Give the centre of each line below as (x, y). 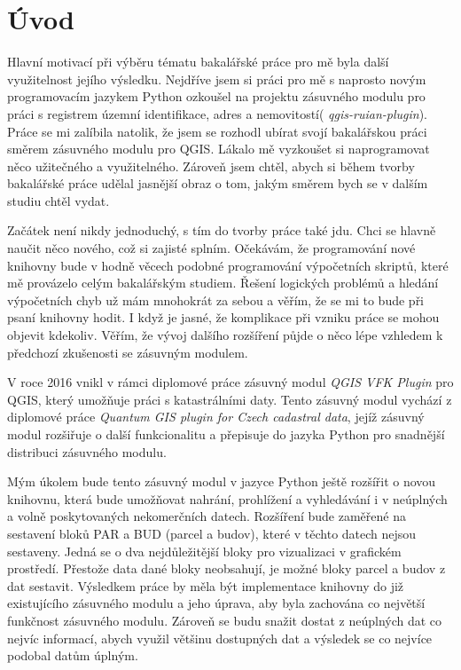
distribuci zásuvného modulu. (87, 451)
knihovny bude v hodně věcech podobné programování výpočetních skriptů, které (228, 265)
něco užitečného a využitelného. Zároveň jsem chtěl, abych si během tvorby (211, 166)
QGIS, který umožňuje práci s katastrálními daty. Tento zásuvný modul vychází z (230, 399)
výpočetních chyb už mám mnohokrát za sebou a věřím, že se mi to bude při (216, 300)
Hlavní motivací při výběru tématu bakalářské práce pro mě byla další (198, 62)
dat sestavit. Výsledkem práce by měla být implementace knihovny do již (206, 585)
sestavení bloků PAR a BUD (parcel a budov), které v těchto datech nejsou (212, 533)
